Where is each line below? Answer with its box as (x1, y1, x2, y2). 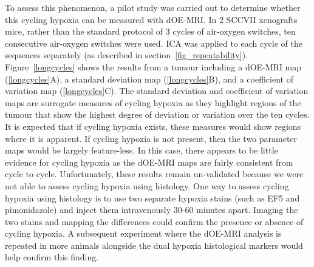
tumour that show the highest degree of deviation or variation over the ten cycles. (5, 108, 310, 121)
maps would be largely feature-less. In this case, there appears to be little (5, 144, 278, 157)
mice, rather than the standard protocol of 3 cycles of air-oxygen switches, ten (5, 25, 296, 38)
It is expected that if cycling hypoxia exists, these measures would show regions (5, 120, 301, 132)
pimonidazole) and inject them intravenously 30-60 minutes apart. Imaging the (5, 203, 298, 216)
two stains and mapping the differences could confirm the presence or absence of (5, 215, 304, 228)
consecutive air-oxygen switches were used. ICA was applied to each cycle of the (5, 36, 302, 49)
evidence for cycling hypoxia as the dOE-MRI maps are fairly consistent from (5, 155, 293, 168)
